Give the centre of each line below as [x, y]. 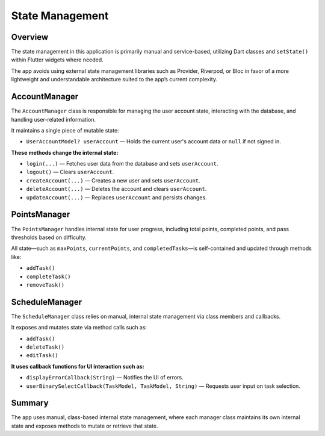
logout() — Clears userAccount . [70, 172]
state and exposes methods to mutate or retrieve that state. [85, 426]
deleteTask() [45, 347]
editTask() [42, 356]
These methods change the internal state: [65, 152]
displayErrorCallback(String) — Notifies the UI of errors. [105, 378]
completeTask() [49, 276]
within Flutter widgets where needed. [57, 60]
